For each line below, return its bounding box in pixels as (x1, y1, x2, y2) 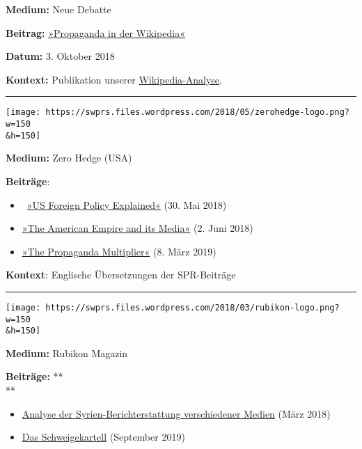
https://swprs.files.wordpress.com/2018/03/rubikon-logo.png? (45, 302, 340, 313)
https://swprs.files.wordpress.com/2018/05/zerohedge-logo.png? (45, 107, 349, 118)
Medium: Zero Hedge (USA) (6, 150, 132, 165)
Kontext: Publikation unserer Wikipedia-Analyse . (6, 72, 222, 86)
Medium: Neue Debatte (6, 2, 111, 16)
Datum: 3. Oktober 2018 (6, 49, 115, 63)
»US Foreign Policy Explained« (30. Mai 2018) (26, 197, 227, 212)
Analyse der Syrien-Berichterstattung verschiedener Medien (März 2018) (22, 406, 331, 420)
